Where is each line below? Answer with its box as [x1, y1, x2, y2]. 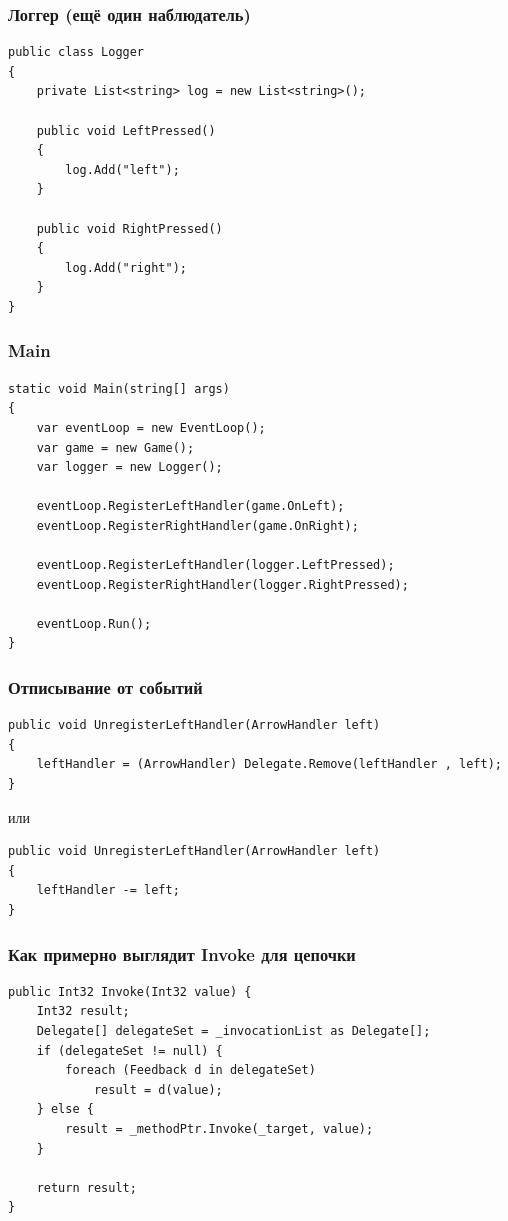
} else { [36, 1102, 94, 1117]
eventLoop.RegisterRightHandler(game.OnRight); [36, 518, 359, 533]
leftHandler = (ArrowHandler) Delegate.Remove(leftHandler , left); [36, 757, 502, 772]
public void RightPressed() [36, 221, 223, 236]
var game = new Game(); [36, 440, 195, 455]
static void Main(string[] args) [8, 381, 230, 396]
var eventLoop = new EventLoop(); [36, 420, 266, 435]
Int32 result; [36, 1004, 130, 1019]
